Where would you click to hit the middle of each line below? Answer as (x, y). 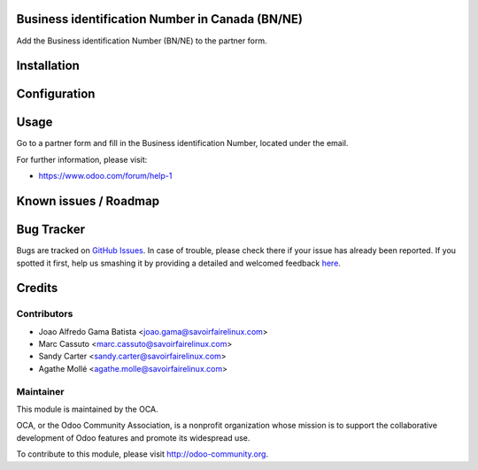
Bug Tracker (51, 230)
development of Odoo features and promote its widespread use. (133, 437)
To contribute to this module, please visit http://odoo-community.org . (143, 454)
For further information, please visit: (82, 159)
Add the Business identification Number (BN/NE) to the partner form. (142, 41)
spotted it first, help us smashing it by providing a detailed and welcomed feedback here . (178, 263)
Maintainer (40, 391)
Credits (37, 288)
